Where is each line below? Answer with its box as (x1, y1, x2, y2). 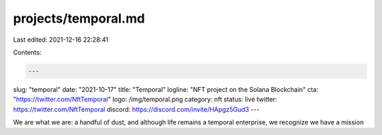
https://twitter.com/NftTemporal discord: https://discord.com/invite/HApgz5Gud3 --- (13, 105, 260, 113)
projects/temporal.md (13, 11, 145, 26)
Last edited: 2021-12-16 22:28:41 (13, 35, 109, 44)
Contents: (13, 48, 42, 57)
